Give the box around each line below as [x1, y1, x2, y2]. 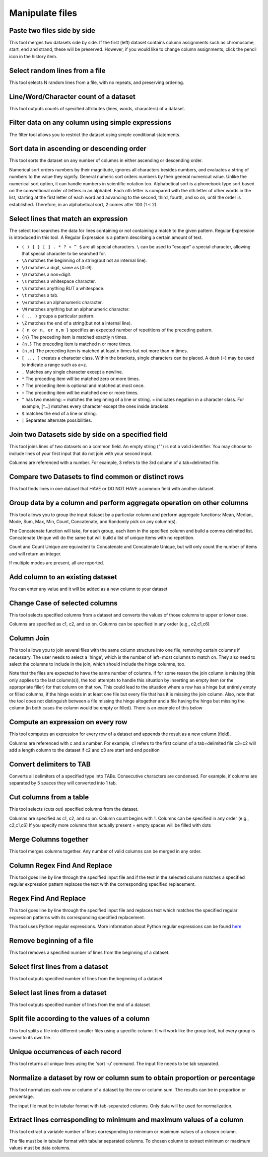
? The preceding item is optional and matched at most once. [21, 383, 145, 388]
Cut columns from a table [9, 793, 89, 802]
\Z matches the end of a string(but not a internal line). [21, 320, 132, 326]
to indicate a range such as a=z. [21, 362, 87, 368]
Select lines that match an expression [9, 214, 128, 223]
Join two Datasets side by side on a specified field [9, 430, 168, 439]
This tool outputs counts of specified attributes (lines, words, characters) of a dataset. [9, 105, 186, 111]
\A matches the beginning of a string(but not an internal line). [21, 257, 147, 263]
